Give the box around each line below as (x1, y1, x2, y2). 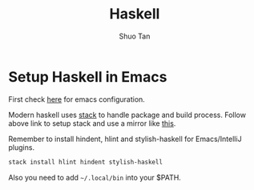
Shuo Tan (119, 31, 151, 41)
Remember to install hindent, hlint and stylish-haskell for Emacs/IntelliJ (8, 134, 242, 144)
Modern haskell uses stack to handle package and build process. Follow (8, 110, 247, 119)
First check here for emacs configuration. (8, 94, 146, 104)
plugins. (8, 142, 34, 152)
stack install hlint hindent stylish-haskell (8, 158, 163, 166)
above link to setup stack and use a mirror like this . (8, 118, 176, 128)
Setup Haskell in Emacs (8, 67, 167, 86)
